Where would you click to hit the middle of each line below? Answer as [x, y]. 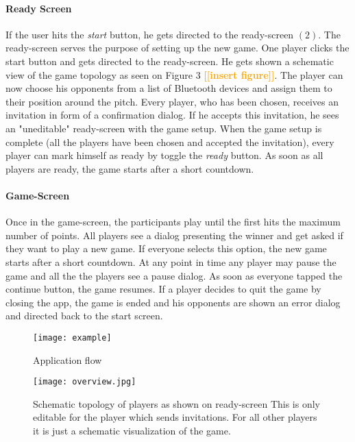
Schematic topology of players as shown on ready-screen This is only [176, 403]
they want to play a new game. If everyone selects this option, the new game [166, 248]
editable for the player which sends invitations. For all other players [175, 417]
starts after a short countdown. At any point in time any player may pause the [171, 261]
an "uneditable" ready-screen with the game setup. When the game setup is [164, 128]
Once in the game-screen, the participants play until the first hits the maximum [173, 222]
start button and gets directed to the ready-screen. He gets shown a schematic [170, 61]
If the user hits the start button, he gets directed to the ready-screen [150, 34]
